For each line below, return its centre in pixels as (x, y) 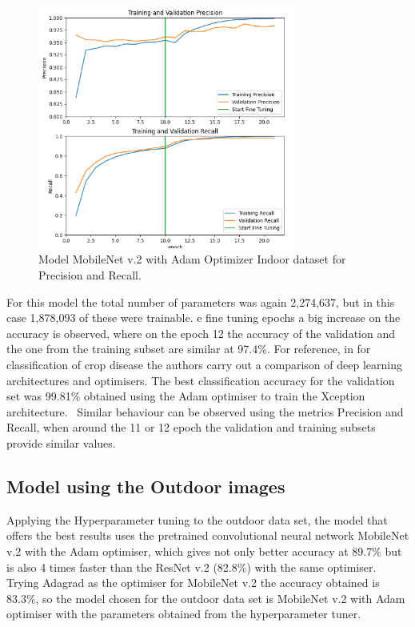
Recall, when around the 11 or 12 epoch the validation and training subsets (191, 427)
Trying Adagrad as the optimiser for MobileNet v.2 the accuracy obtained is (193, 583)
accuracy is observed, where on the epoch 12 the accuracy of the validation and (201, 333)
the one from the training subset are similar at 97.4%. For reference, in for (189, 349)
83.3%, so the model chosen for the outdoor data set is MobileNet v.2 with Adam (206, 598)
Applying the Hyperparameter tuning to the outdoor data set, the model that (197, 519)
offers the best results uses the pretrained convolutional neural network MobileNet (208, 535)
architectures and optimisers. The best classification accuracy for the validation (201, 380)
